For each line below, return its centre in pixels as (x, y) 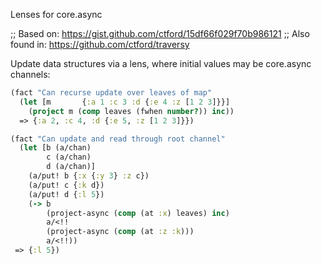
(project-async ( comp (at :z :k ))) (120, 232)
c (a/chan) (69, 157)
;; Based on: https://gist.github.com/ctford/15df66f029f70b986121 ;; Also (160, 33)
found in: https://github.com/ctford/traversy (100, 44)
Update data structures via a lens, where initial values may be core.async (161, 63)
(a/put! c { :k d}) (66, 185)
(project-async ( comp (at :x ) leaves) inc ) (138, 213)
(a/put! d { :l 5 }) (66, 194)
